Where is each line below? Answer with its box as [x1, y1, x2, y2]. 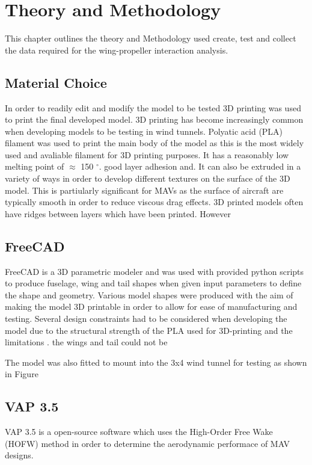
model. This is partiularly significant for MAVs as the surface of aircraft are [5, 183, 284, 196]
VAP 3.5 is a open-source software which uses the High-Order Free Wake [5, 425, 273, 438]
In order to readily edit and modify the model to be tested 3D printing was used [5, 101, 301, 114]
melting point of [5, 160, 64, 173]
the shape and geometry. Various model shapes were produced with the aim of [5, 288, 293, 301]
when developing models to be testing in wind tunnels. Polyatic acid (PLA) [5, 125, 283, 137]
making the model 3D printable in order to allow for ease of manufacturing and [5, 300, 298, 313]
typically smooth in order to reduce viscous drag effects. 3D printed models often [5, 196, 304, 208]
